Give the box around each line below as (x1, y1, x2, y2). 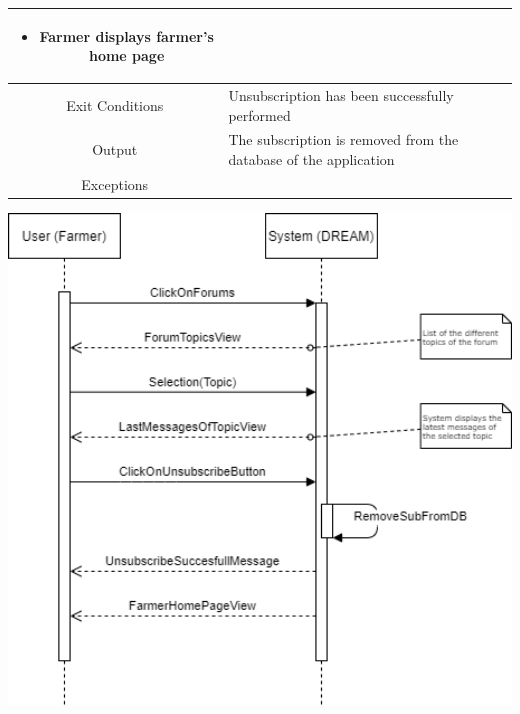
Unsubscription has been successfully (228, 84, 454, 105)
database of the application (228, 148, 395, 169)
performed (228, 104, 291, 125)
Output (92, 139, 138, 160)
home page (88, 45, 165, 66)
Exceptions (81, 173, 149, 194)
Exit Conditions (66, 94, 164, 115)
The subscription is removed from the (228, 129, 459, 150)
